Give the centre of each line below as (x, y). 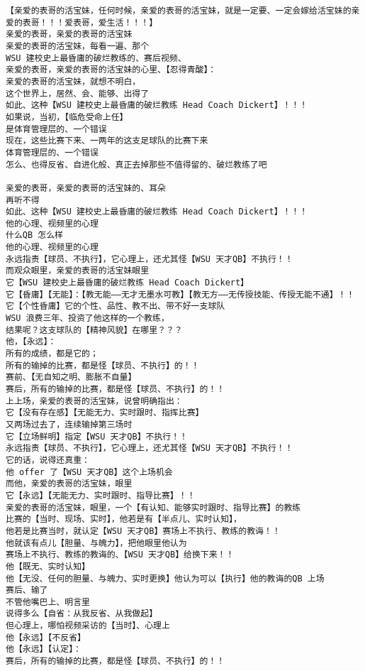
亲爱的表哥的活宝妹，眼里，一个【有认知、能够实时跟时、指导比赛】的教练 (153, 507)
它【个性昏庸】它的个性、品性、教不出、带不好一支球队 (116, 306)
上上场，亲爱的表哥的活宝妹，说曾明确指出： (94, 401)
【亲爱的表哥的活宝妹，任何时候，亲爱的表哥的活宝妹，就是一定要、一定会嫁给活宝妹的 (179, 11)
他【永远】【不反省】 (46, 637)
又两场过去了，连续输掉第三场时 (69, 424)
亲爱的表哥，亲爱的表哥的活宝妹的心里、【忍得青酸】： (111, 70)
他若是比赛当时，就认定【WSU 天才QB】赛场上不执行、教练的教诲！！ (143, 531)
